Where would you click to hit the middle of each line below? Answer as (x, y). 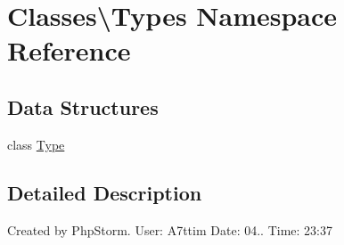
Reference (69, 50)
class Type (36, 144)
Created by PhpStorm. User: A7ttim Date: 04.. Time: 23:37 (170, 229)
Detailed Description (105, 192)
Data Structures (83, 106)
